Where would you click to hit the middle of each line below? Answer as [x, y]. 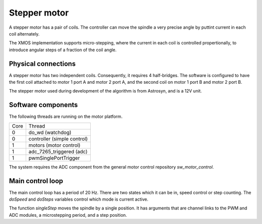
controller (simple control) [58, 139]
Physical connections [42, 64]
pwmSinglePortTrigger [54, 158]
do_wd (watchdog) [50, 132]
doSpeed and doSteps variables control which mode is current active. [79, 199]
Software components [43, 105]
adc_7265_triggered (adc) [58, 151]
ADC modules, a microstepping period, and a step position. [68, 215]
